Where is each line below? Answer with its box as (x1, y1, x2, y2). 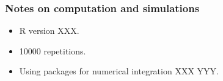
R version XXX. (19, 24, 79, 37)
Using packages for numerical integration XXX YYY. (19, 65, 219, 77)
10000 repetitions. (19, 44, 86, 57)
